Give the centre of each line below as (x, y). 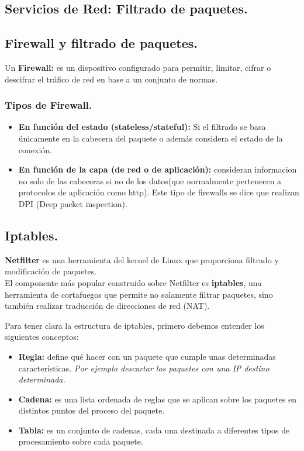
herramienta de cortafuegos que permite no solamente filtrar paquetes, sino (139, 294)
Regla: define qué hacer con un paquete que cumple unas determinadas (147, 356)
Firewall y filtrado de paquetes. (101, 43)
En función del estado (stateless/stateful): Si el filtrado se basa (142, 127)
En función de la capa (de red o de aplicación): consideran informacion (158, 169)
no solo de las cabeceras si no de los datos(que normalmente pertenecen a (150, 180)
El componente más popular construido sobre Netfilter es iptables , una (133, 282)
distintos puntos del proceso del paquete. (91, 410)
